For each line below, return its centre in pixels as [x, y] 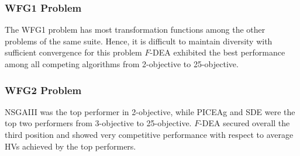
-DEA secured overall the [245, 123]
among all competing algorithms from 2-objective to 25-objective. [122, 64]
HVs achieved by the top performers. [70, 146]
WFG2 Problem [43, 90]
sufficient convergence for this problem [73, 52]
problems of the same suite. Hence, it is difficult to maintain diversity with [139, 41]
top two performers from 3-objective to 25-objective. [98, 123]
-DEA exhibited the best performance [218, 52]
